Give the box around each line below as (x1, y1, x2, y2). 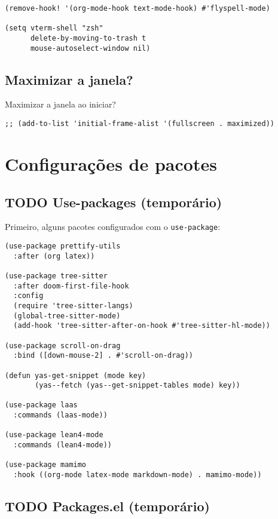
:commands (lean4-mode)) (13, 441, 112, 450)
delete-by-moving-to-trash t (30, 33, 146, 42)
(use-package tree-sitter (5, 271, 108, 280)
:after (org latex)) (13, 251, 95, 260)
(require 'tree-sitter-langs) (13, 301, 133, 310)
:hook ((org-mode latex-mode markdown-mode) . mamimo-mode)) (13, 471, 262, 480)
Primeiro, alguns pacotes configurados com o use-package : (5, 220, 221, 233)
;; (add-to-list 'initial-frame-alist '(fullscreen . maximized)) (5, 119, 275, 128)
